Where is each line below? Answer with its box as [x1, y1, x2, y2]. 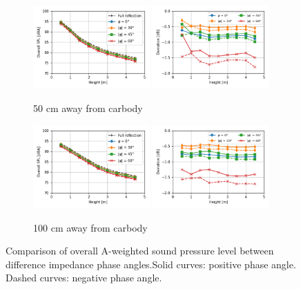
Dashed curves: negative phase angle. [6, 270, 162, 285]
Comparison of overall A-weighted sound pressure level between [6, 243, 274, 258]
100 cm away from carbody [33, 220, 148, 234]
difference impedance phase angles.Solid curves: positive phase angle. [6, 257, 296, 271]
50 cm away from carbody [33, 100, 143, 115]
